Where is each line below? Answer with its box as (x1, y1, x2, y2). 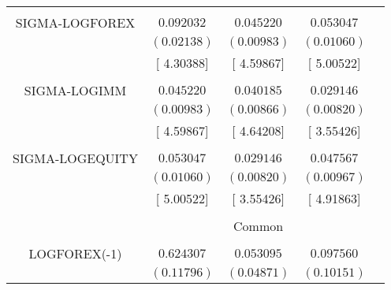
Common (233, 217, 284, 235)
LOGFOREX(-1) (28, 244, 122, 262)
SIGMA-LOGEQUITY (13, 149, 138, 167)
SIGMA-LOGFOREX (15, 13, 136, 32)
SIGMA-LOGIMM (24, 81, 127, 99)
